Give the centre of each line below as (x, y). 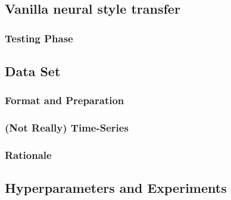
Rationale (28, 155)
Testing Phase (39, 38)
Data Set (33, 71)
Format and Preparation (65, 100)
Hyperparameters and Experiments (116, 188)
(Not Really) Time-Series (67, 128)
